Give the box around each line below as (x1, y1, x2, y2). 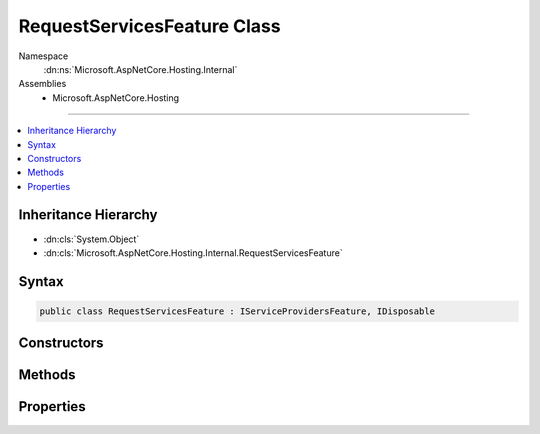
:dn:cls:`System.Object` (43, 233, 140, 245)
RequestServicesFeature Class (18, 15, 281, 37)
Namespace (18, 50, 69, 62)
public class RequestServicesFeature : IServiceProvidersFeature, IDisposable (39, 305, 435, 317)
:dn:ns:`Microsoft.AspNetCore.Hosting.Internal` (43, 63, 238, 75)
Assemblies (18, 78, 67, 90)
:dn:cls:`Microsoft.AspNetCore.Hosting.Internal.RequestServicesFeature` (43, 246, 344, 259)
